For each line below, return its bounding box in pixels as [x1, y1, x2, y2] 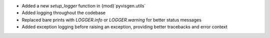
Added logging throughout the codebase [21, 10, 106, 16]
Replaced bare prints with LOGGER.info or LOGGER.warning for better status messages [21, 16, 202, 22]
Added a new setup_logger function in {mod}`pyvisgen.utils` [21, 3, 146, 8]
